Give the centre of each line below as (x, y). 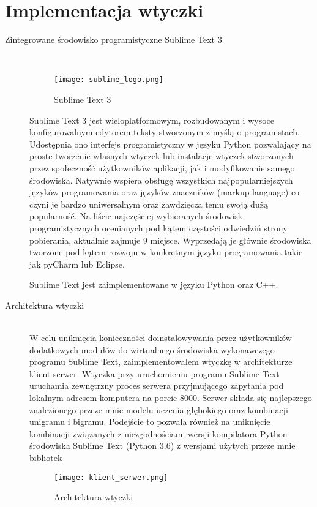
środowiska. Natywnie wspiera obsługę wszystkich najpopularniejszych (161, 180)
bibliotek (46, 457)
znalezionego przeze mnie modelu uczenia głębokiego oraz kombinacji (159, 409)
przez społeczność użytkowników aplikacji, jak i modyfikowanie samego (162, 167)
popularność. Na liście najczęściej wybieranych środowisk (136, 216)
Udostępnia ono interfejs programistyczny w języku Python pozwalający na (170, 144)
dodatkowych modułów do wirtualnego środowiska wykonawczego (152, 349)
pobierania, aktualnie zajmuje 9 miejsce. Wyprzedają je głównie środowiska (170, 240)
